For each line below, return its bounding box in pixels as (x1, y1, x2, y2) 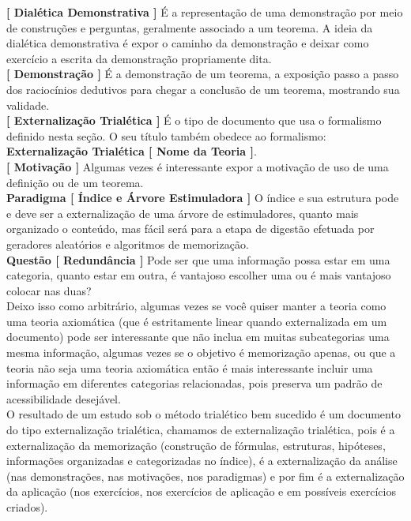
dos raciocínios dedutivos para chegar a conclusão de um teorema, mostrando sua (6, 81, 400, 97)
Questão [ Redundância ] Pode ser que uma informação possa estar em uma (6, 251, 390, 268)
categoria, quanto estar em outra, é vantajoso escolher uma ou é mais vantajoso (6, 267, 391, 283)
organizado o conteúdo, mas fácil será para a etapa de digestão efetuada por (6, 220, 375, 237)
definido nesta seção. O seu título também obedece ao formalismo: (6, 127, 326, 144)
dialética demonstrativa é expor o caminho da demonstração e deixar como (6, 35, 369, 51)
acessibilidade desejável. (6, 390, 121, 407)
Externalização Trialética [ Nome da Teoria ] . (6, 143, 257, 159)
